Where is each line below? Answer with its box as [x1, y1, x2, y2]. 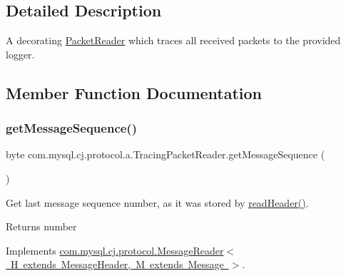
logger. [6, 46, 35, 61]
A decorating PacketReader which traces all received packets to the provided [6, 33, 341, 48]
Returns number [6, 219, 77, 234]
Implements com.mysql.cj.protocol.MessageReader [6, 242, 224, 257]
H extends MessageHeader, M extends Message [10, 257, 224, 272]
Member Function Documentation [6, 81, 263, 103]
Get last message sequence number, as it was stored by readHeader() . [6, 195, 309, 210]
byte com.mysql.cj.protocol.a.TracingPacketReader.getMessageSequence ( [6, 147, 325, 162]
